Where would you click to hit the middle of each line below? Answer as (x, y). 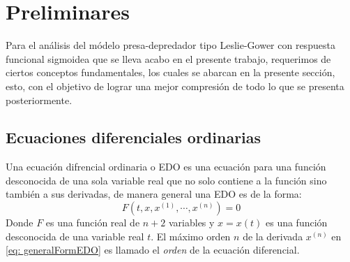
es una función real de (93, 223)
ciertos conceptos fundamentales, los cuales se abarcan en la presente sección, (170, 72)
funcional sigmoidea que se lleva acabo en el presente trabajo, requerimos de (168, 58)
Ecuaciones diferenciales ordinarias (134, 137)
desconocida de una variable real (75, 236)
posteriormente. (39, 100)
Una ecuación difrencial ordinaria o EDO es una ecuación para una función (166, 167)
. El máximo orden (191, 236)
